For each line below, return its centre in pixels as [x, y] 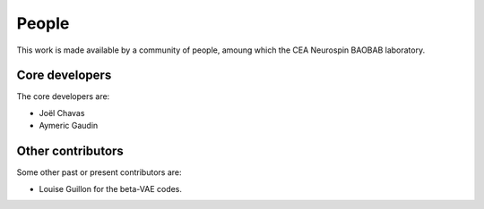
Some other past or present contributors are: [99, 172]
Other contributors [70, 151]
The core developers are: [63, 96]
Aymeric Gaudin [69, 126]
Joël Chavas [62, 113]
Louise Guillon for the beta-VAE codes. [111, 188]
